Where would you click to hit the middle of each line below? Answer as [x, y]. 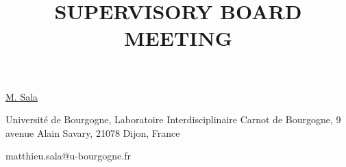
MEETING [178, 38]
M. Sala [22, 96]
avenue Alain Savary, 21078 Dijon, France [93, 132]
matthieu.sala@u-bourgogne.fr [68, 156]
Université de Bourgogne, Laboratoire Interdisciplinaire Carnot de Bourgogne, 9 [173, 119]
